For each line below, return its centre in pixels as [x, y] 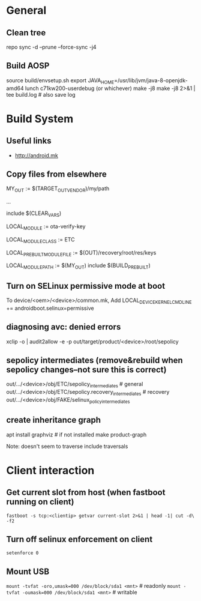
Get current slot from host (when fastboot [86, 493]
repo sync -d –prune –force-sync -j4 [52, 47]
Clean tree [26, 33]
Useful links [29, 141]
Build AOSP [28, 66]
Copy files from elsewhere [56, 174]
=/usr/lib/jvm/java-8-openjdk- [151, 80]
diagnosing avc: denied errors [64, 327]
